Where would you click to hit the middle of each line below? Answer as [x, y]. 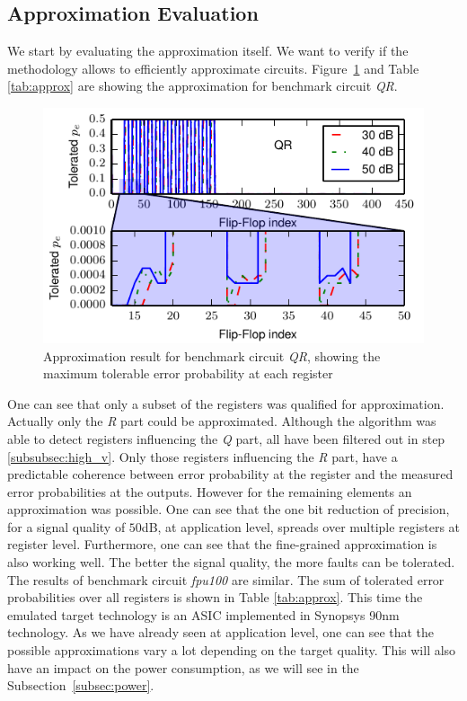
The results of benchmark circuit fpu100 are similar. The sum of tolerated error [226, 579]
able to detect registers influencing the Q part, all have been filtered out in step [226, 438]
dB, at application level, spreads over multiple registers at [301, 526]
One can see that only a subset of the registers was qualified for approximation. [226, 403]
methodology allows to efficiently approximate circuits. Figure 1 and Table [213, 68]
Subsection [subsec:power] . [81, 685]
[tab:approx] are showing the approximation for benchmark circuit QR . [203, 86]
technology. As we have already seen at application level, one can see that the [221, 632]
